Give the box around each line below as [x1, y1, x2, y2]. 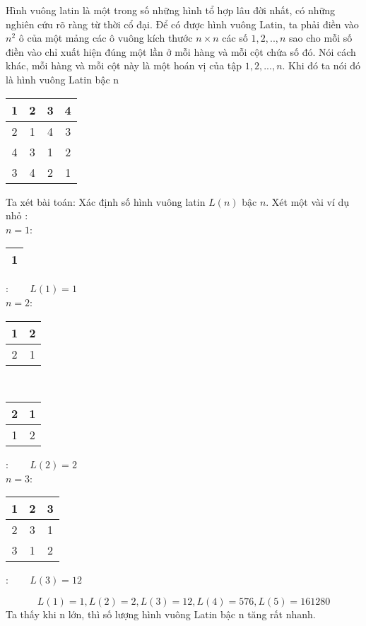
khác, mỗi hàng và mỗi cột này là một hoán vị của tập [6, 58, 242, 73]
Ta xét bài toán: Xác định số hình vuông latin [6, 194, 206, 209]
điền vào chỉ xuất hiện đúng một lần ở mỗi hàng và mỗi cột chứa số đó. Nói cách [6, 44, 356, 59]
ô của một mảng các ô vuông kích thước [18, 30, 193, 45]
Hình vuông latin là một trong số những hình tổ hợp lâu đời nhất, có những [6, 3, 336, 17]
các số [222, 30, 248, 45]
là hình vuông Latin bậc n [6, 71, 119, 86]
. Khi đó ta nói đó [282, 58, 360, 73]
